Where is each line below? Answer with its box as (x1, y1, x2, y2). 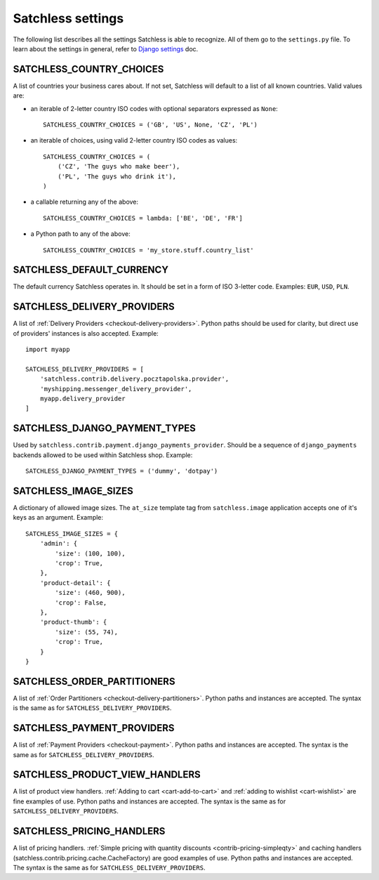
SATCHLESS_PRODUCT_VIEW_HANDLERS (13, 769, 201, 781)
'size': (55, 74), (55, 628, 119, 636)
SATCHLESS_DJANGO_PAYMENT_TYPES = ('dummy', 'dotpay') (25, 467, 218, 475)
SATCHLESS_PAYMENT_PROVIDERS (13, 722, 175, 734)
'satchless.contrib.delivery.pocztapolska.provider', (39, 375, 230, 383)
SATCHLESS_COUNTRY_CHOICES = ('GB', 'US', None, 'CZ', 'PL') (43, 121, 258, 129)
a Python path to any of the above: (30, 230, 131, 238)
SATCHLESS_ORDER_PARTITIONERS (13, 675, 175, 688)
